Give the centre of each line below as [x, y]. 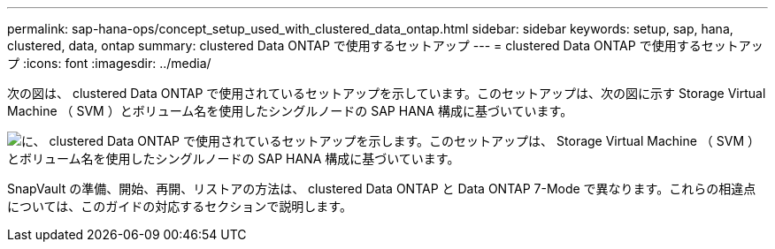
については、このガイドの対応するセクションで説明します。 [180, 206]
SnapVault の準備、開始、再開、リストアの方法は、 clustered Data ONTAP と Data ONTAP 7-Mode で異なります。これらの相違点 [382, 189]
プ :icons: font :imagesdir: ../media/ [109, 63]
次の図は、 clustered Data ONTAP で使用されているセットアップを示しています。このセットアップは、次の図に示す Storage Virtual [387, 93]
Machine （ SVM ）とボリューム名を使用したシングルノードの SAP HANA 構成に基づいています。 [290, 111]
